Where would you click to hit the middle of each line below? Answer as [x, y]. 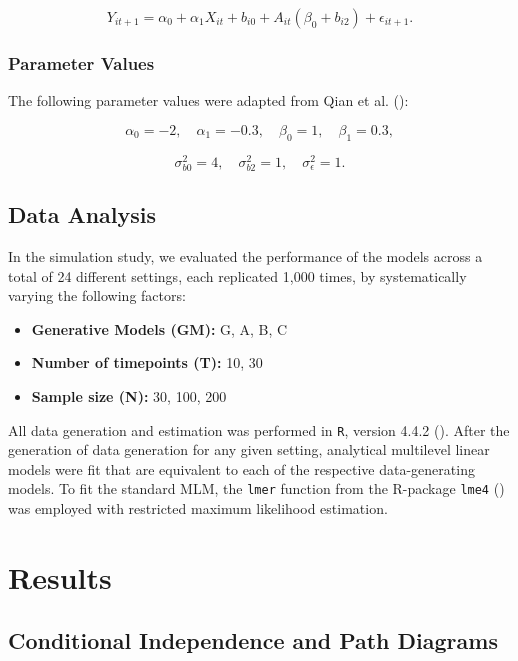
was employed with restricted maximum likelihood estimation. [198, 508]
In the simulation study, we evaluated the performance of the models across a [245, 256]
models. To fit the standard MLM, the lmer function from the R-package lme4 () [256, 488]
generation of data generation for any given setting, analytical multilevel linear [249, 449]
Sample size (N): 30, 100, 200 [129, 396]
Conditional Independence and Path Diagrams [253, 640]
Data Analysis [82, 214]
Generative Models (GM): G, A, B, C [159, 328]
